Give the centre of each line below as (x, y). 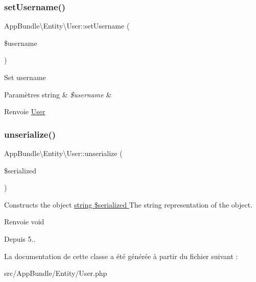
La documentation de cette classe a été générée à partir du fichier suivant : (121, 256)
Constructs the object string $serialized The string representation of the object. (129, 204)
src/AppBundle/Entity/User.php (56, 273)
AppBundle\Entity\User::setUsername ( (67, 26)
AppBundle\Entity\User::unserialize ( (63, 153)
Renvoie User (25, 111)
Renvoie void (24, 222)
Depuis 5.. (20, 238)
